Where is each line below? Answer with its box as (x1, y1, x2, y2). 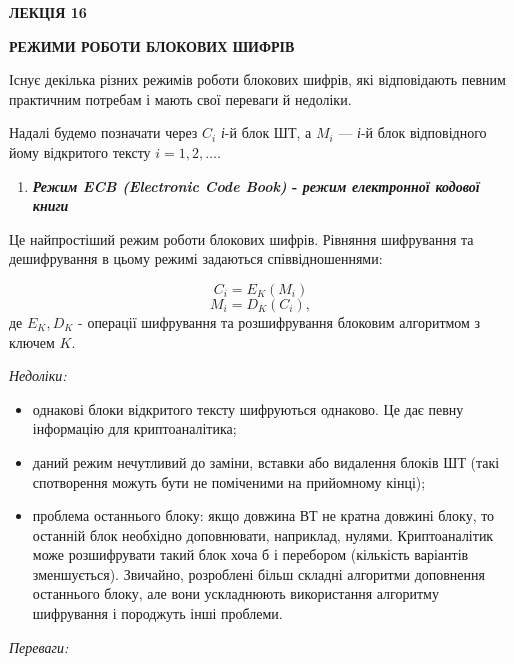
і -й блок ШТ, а (220, 122, 312, 143)
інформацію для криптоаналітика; (32, 418, 237, 439)
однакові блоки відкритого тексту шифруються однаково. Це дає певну (32, 398, 464, 419)
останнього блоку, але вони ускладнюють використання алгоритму (32, 583, 439, 604)
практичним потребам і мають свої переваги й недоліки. (9, 88, 352, 109)
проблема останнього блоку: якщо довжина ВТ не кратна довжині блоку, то (32, 505, 495, 526)
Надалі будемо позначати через (9, 122, 198, 143)
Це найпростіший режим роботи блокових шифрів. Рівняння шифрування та (9, 228, 474, 249)
